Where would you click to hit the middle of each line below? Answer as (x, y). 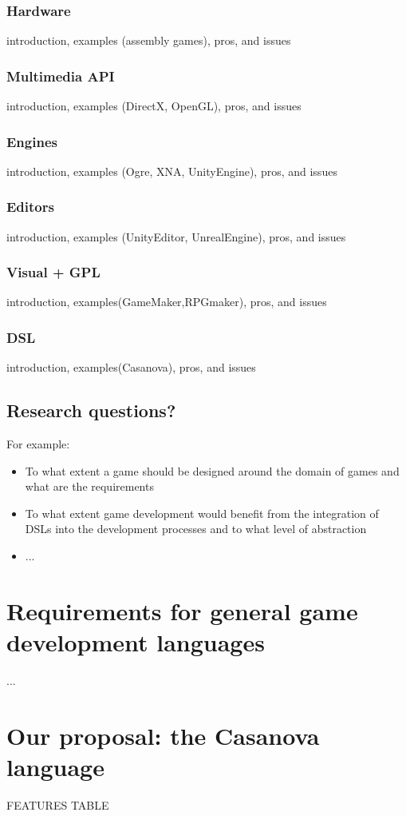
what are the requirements (89, 486)
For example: (38, 444)
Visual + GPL (53, 272)
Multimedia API (61, 76)
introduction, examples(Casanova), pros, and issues (131, 367)
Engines (32, 141)
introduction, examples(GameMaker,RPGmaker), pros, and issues (167, 302)
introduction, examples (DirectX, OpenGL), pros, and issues (154, 106)
